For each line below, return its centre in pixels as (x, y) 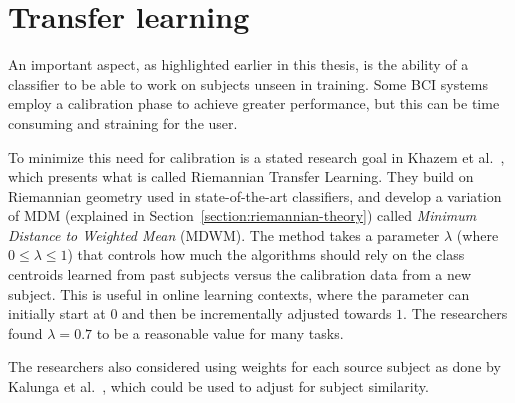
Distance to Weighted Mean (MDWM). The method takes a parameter (224, 234)
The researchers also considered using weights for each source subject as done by (254, 366)
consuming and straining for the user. (123, 122)
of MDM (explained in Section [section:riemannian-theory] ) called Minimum (242, 215)
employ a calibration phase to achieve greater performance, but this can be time (254, 103)
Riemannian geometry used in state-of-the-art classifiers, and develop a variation (255, 195)
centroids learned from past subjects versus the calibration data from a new (240, 274)
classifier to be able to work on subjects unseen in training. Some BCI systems (248, 83)
